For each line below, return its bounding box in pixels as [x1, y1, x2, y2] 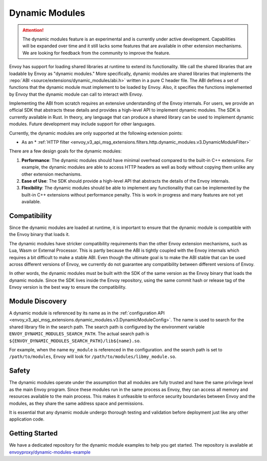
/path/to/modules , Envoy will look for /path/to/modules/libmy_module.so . [9, 353, 177, 360]
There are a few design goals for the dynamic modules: [9, 148, 122, 154]
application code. [9, 416, 44, 422]
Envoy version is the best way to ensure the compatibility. [9, 284, 127, 290]
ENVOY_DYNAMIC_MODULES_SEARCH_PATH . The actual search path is [9, 331, 149, 337]
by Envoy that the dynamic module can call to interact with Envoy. [9, 91, 143, 97]
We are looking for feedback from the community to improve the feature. [22, 50, 171, 56]
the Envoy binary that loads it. [9, 231, 70, 237]
